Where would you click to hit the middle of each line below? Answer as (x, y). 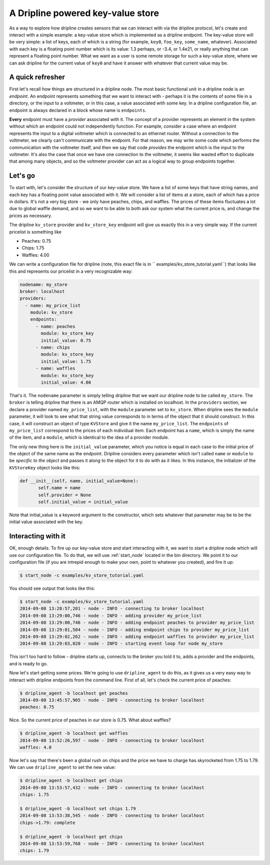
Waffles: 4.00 (35, 255)
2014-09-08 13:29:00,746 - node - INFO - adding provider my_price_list (111, 616)
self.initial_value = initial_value (83, 502)
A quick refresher (37, 77)
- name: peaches (55, 326)
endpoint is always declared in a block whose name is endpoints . (78, 110)
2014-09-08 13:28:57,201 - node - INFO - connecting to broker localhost (112, 609)
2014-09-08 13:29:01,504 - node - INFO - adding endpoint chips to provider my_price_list (134, 630)
